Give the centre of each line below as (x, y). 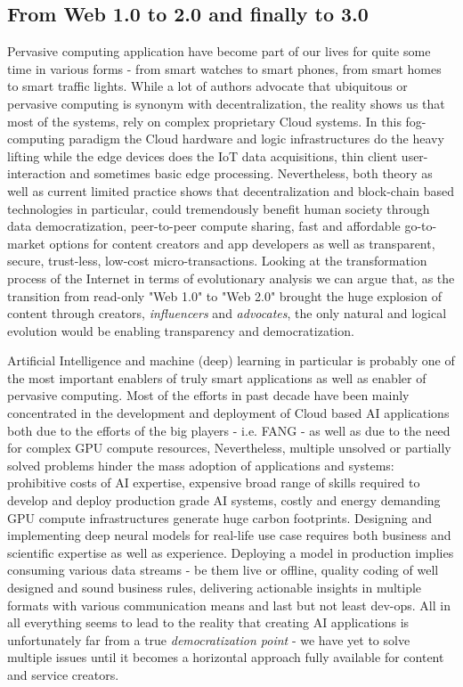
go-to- (421, 226)
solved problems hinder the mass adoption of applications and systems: (201, 465)
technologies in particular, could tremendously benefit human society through (219, 208)
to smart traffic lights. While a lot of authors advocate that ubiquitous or (207, 86)
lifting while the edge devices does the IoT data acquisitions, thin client (203, 155)
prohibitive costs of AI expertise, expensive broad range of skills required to (214, 483)
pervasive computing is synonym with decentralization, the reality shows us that (226, 103)
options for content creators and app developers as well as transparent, (242, 243)
